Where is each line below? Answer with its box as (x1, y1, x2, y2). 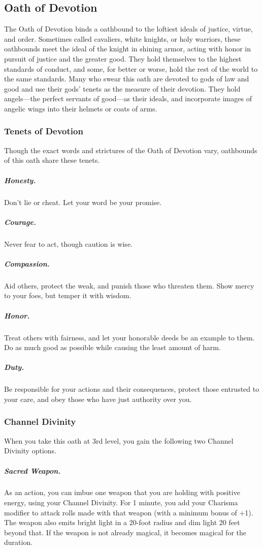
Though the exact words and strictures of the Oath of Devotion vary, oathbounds (4, 145, 257, 155)
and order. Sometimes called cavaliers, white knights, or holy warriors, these (4, 33, 241, 44)
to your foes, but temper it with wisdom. (4, 290, 131, 301)
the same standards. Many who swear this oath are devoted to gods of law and (4, 73, 249, 84)
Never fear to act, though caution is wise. (4, 238, 133, 249)
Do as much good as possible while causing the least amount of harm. (4, 342, 221, 353)
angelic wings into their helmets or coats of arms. (4, 103, 157, 113)
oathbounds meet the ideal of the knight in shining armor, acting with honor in (4, 43, 251, 54)
